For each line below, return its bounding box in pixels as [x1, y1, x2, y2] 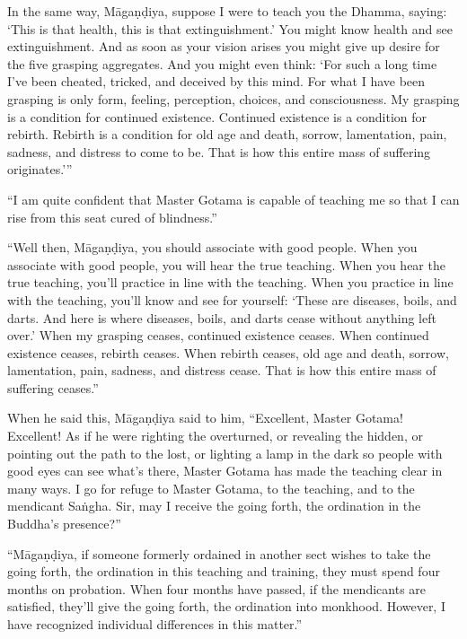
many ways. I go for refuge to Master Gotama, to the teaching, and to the [7, 478, 415, 497]
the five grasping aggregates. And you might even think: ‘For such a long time [7, 54, 437, 73]
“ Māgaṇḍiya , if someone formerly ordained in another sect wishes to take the [7, 544, 431, 563]
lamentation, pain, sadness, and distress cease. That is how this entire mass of [7, 361, 436, 380]
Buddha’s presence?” [7, 514, 121, 533]
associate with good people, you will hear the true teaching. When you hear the [7, 255, 445, 274]
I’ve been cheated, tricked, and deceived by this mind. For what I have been [7, 72, 426, 91]
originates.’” [7, 160, 73, 179]
